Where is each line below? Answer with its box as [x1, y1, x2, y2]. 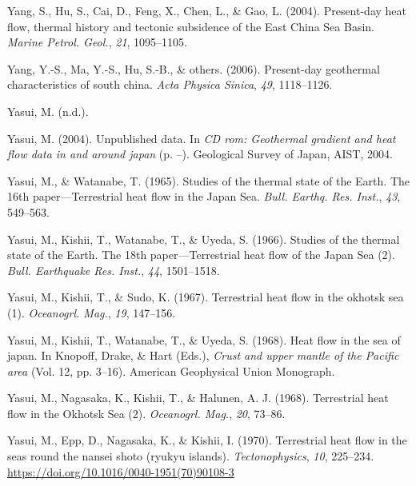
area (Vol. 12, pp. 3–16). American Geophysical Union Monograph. [7, 362, 335, 379]
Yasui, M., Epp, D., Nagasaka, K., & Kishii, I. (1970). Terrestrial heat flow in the [7, 432, 407, 448]
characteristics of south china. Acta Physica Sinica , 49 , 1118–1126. [7, 76, 333, 93]
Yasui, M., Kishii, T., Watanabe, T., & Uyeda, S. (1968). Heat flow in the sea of [7, 331, 401, 348]
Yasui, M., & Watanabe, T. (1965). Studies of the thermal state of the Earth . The [7, 172, 410, 189]
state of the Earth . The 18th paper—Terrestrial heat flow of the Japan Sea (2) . [7, 246, 395, 263]
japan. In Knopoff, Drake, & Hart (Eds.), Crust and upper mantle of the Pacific [7, 347, 399, 364]
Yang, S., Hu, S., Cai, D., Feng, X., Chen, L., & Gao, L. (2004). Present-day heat [7, 2, 406, 18]
